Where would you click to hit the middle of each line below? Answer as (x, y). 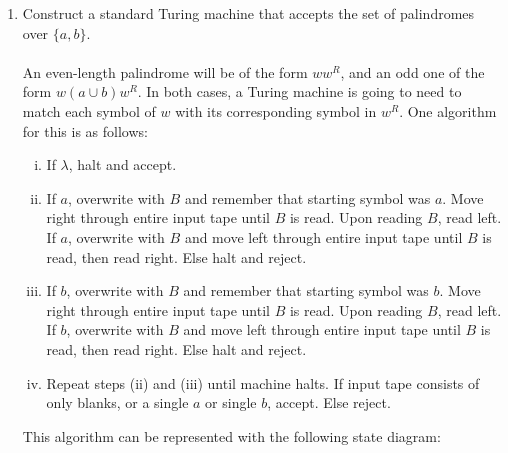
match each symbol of (89, 110)
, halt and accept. (122, 164)
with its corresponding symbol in (276, 110)
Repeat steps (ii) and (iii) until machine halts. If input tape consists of (263, 382)
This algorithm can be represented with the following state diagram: (231, 435)
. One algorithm (448, 110)
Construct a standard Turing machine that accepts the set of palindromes (248, 13)
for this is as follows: (85, 130)
